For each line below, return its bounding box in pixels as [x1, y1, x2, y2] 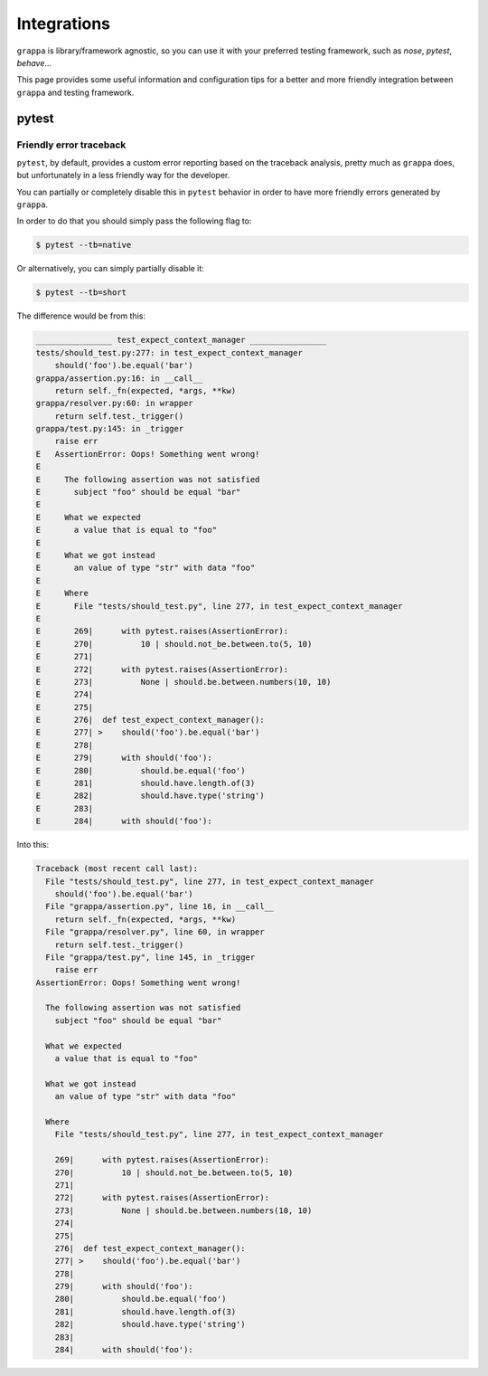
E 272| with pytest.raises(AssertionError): [35, 664, 289, 674]
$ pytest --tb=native [35, 240, 132, 251]
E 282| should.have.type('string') [35, 791, 266, 801]
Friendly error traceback [16, 138, 127, 151]
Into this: [16, 840, 50, 850]
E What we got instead [35, 550, 155, 560]
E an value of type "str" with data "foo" [35, 563, 256, 574]
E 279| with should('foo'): [35, 753, 212, 764]
